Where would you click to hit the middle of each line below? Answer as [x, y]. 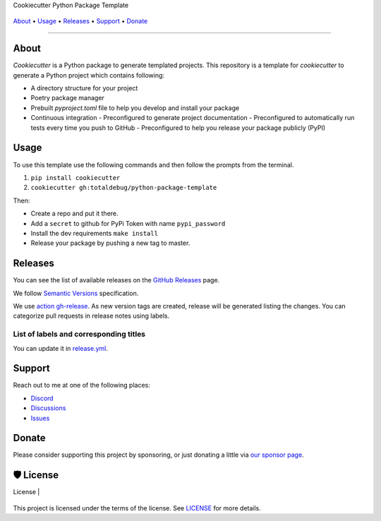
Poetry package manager [68, 98]
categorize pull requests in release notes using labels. [91, 316]
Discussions [48, 408]
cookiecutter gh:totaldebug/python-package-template [124, 188]
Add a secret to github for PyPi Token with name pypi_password [128, 223]
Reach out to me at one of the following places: [82, 385]
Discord [42, 398]
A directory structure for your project [84, 88]
